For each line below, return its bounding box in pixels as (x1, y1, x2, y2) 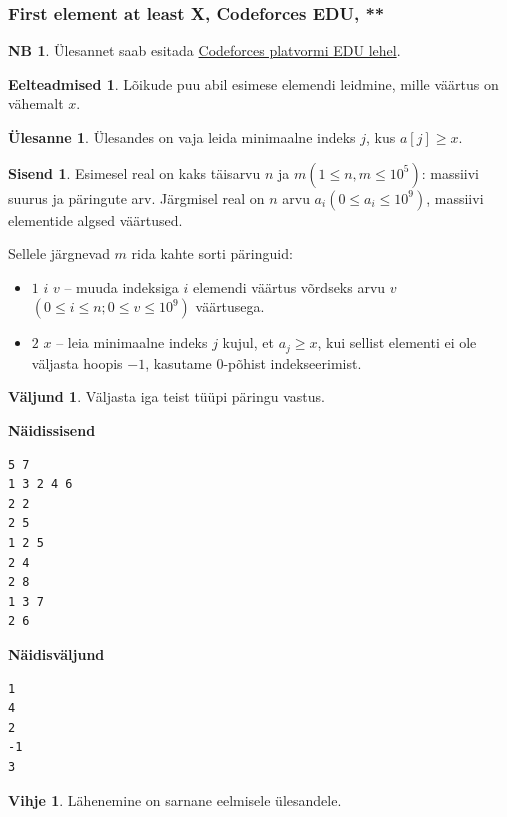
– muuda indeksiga (64, 276, 179, 297)
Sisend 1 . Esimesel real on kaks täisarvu (8, 162, 261, 183)
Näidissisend (8, 420, 96, 441)
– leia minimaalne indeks (56, 332, 208, 353)
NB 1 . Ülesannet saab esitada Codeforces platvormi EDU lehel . (8, 40, 401, 61)
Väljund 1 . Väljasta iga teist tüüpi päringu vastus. (8, 386, 325, 407)
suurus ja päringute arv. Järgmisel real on (8, 187, 265, 208)
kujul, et (222, 332, 274, 353)
